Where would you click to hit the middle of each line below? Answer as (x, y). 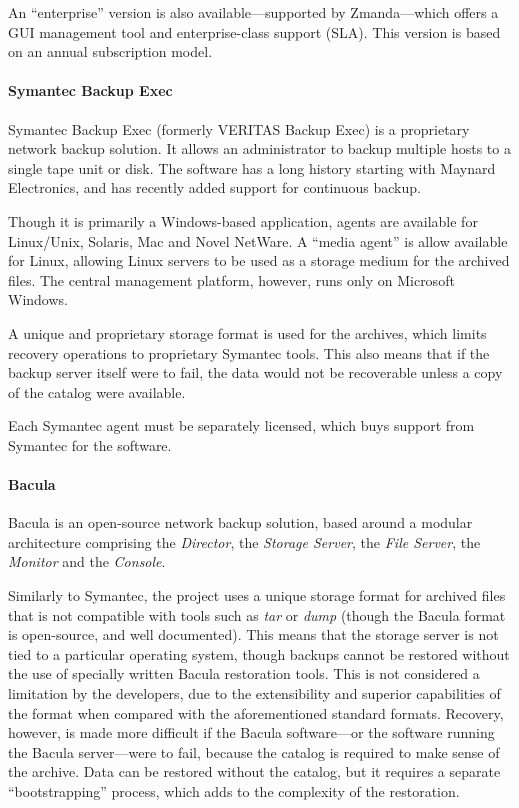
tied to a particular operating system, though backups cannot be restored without (259, 653)
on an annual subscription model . (110, 51)
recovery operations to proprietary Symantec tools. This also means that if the (249, 352)
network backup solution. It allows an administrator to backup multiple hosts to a (259, 148)
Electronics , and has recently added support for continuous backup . (214, 187)
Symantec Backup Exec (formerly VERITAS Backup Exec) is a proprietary (239, 128)
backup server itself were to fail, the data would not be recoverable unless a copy (255, 372)
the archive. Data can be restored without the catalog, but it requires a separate (254, 771)
